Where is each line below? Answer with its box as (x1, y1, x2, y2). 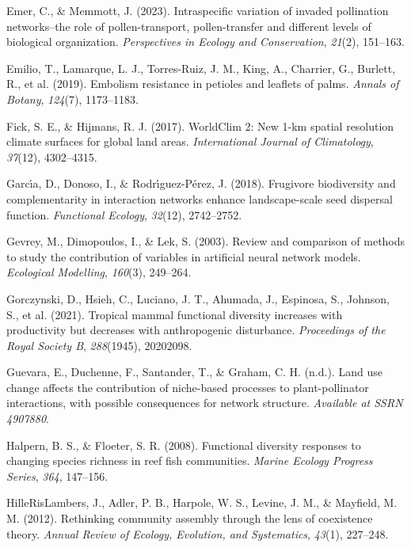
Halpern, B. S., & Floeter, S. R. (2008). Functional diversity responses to (6, 436, 361, 453)
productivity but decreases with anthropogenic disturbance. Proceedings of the (6, 322, 386, 338)
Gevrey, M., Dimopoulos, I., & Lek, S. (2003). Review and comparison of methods (6, 233, 405, 249)
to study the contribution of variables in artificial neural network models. (6, 248, 361, 264)
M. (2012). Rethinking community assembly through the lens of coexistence (6, 510, 373, 527)
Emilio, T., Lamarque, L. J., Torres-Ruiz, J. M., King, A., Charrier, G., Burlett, (6, 59, 396, 76)
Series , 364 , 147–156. (6, 467, 108, 484)
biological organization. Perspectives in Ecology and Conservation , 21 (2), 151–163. (6, 33, 405, 50)
